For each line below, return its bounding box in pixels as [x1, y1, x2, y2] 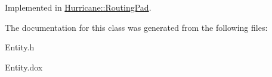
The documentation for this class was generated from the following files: [5, 21, 268, 33]
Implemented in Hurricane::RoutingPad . [5, 1, 152, 13]
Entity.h [5, 41, 35, 53]
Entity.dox [5, 60, 43, 73]
